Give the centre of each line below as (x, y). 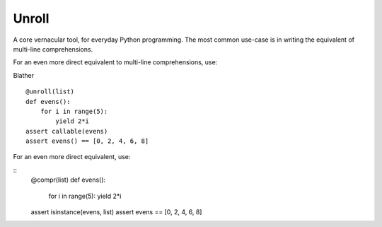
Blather (24, 75)
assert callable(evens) (67, 131)
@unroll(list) (50, 92)
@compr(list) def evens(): (68, 180)
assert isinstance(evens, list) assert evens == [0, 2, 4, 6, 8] (116, 212)
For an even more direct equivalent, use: (72, 157)
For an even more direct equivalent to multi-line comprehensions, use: (115, 62)
